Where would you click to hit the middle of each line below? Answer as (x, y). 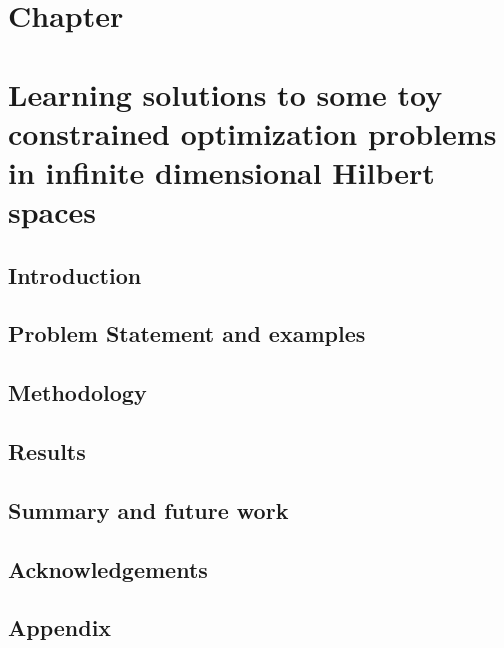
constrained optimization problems (252, 132)
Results (47, 451)
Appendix (60, 627)
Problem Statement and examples (187, 333)
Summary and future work (148, 509)
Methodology (77, 392)
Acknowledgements (108, 568)
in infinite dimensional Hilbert (221, 171)
